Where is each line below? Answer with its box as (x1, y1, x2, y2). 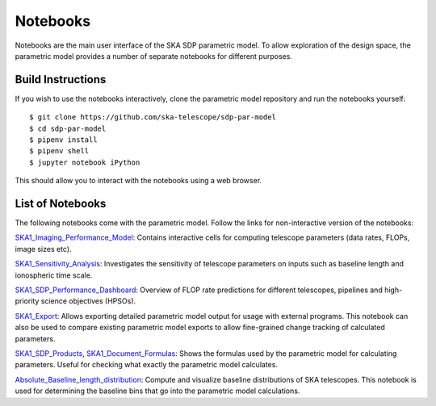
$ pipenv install (29, 136, 98, 144)
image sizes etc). (15, 244, 72, 253)
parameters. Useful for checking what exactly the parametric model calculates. (15, 360, 279, 370)
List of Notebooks (15, 197, 107, 210)
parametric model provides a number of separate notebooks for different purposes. (15, 51, 292, 61)
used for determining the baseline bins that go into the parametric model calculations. (15, 386, 300, 396)
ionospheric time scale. (15, 270, 93, 280)
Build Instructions (15, 73, 107, 86)
